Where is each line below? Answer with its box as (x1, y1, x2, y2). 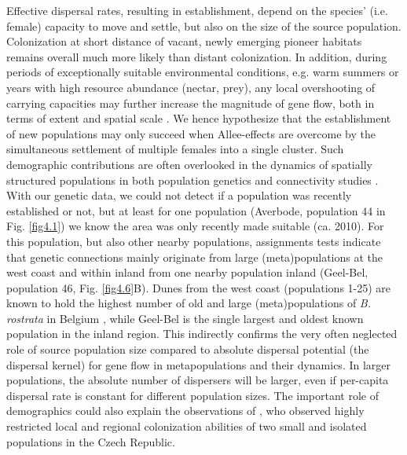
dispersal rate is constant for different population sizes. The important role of (6, 387, 379, 403)
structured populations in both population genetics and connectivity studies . (6, 171, 379, 188)
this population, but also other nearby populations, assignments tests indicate (6, 233, 381, 249)
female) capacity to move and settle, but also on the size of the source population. (6, 17, 401, 34)
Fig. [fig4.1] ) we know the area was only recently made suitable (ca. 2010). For (6, 218, 384, 234)
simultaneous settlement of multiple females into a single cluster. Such (6, 141, 344, 157)
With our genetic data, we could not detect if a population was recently (6, 187, 352, 204)
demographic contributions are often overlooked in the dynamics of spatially (6, 156, 372, 172)
